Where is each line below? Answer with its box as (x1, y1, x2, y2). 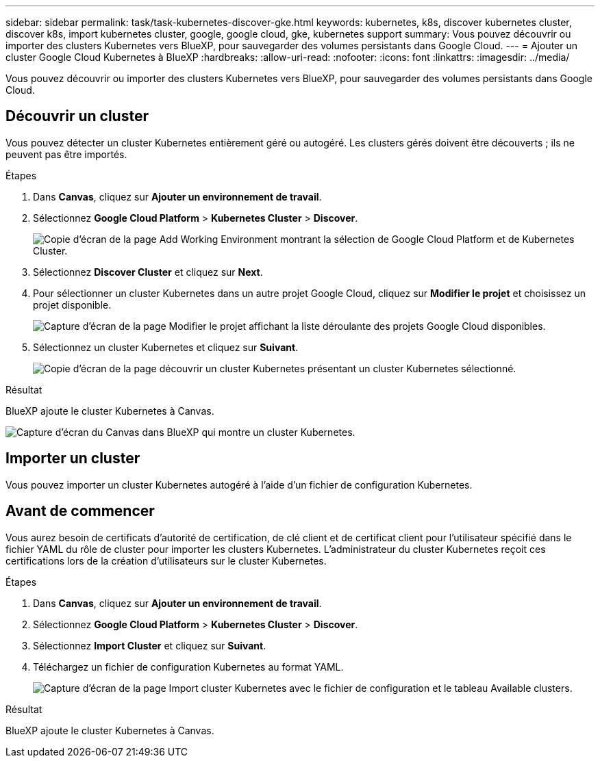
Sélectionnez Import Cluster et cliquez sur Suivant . (33, 639, 266, 651)
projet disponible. (33, 298, 112, 311)
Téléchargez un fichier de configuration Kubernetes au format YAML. (33, 660, 344, 673)
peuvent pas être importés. (5, 148, 127, 160)
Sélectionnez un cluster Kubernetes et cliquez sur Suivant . (33, 341, 299, 353)
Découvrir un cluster (5, 107, 149, 125)
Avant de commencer (5, 502, 155, 520)
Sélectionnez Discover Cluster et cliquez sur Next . (33, 266, 263, 278)
